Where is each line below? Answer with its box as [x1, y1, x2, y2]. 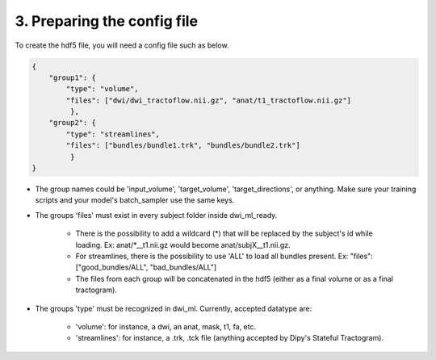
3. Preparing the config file [15, 12, 198, 30]
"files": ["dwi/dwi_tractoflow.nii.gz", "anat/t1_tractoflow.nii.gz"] [65, 95, 351, 105]
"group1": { [48, 73, 97, 82]
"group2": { [48, 118, 97, 128]
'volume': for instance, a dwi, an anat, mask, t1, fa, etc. [75, 321, 257, 331]
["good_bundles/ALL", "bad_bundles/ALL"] [75, 262, 217, 272]
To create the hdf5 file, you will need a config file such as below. [15, 40, 229, 50]
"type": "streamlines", [65, 129, 161, 139]
